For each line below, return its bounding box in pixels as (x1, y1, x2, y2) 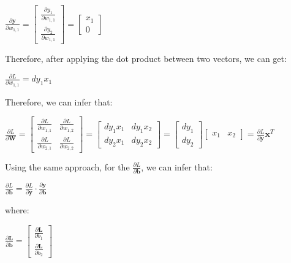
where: (5, 203, 29, 216)
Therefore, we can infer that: (5, 95, 113, 108)
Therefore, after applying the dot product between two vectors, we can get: (5, 52, 287, 65)
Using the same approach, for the (5, 160, 130, 173)
